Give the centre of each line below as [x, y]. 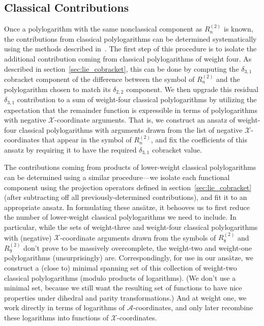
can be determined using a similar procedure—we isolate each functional [117, 177]
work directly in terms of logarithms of [65, 307]
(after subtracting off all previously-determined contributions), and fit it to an [126, 197]
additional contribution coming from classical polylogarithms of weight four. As [128, 58]
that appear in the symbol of [87, 140]
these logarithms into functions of [56, 317]
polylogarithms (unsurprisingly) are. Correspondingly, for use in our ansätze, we [129, 258]
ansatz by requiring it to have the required [70, 149]
